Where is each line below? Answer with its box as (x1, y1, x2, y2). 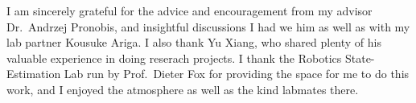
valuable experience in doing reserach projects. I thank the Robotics (6, 49, 342, 66)
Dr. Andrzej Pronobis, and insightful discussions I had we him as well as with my (6, 18, 410, 35)
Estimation (6, 65, 61, 82)
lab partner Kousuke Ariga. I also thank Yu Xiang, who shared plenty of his (6, 34, 382, 51)
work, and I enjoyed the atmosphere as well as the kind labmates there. (6, 80, 359, 97)
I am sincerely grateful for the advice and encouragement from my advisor (6, 2, 373, 19)
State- (344, 49, 375, 66)
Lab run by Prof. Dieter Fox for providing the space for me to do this (64, 65, 410, 82)
